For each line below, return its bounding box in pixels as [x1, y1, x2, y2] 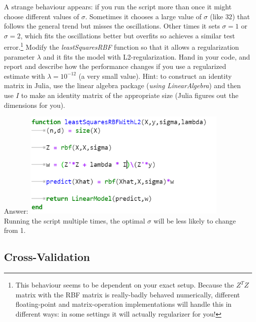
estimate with [4, 70, 45, 81]
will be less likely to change [153, 215, 236, 225]
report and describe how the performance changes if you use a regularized [4, 61, 226, 71]
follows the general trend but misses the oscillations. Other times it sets [4, 21, 220, 31]
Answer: [4, 206, 29, 216]
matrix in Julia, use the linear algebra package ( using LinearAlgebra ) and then [4, 80, 241, 91]
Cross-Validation [4, 249, 90, 264]
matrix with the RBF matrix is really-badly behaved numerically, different [15, 289, 240, 299]
